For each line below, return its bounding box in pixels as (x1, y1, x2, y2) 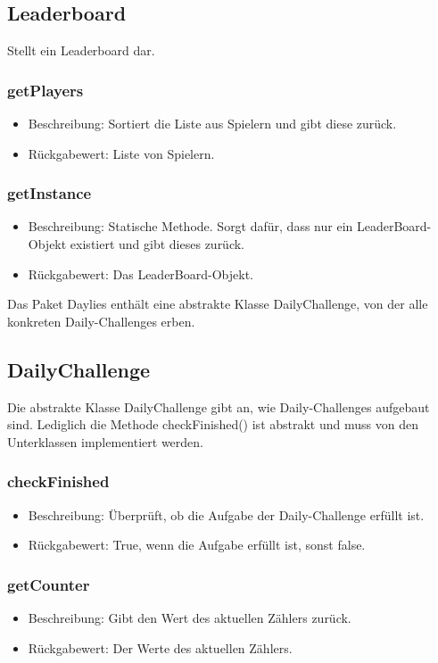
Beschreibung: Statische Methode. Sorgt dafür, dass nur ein (28, 217, 353, 236)
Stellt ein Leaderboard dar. (7, 41, 155, 60)
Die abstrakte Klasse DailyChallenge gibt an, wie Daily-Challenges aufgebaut (7, 397, 430, 416)
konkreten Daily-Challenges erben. (7, 311, 195, 330)
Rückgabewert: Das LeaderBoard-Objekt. (28, 264, 253, 283)
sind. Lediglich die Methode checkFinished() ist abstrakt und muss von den (7, 415, 418, 434)
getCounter (7, 573, 90, 595)
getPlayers (7, 79, 84, 101)
